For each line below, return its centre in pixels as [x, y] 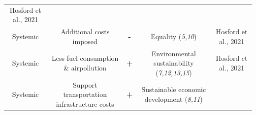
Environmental [174, 53]
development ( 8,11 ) [174, 99]
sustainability [174, 63]
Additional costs [85, 32]
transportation [85, 94]
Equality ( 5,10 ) [174, 36]
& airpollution [85, 68]
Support [85, 84]
